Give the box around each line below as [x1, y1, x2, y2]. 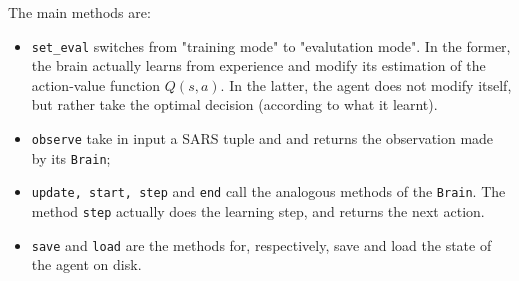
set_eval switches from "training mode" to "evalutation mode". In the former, [31, 35, 511, 56]
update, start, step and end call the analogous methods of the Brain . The [31, 181, 506, 202]
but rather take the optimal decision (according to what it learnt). [31, 94, 438, 115]
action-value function [31, 74, 161, 95]
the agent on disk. [31, 254, 142, 275]
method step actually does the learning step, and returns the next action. [31, 201, 485, 221]
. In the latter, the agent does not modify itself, [220, 74, 512, 95]
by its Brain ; [31, 147, 111, 168]
